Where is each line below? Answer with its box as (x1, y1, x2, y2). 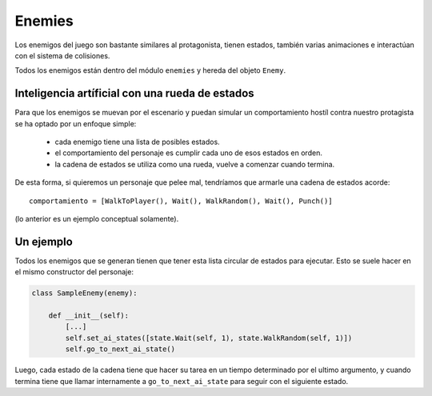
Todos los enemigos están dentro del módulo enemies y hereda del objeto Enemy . (14, 66, 286, 75)
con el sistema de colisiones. (14, 50, 110, 60)
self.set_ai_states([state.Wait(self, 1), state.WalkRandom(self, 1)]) (65, 333, 353, 342)
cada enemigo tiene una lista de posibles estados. (54, 137, 220, 147)
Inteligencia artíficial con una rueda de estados (14, 86, 255, 100)
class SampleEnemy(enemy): (31, 289, 138, 298)
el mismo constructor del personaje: (14, 267, 134, 277)
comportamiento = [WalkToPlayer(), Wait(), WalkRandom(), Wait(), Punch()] (29, 196, 333, 206)
